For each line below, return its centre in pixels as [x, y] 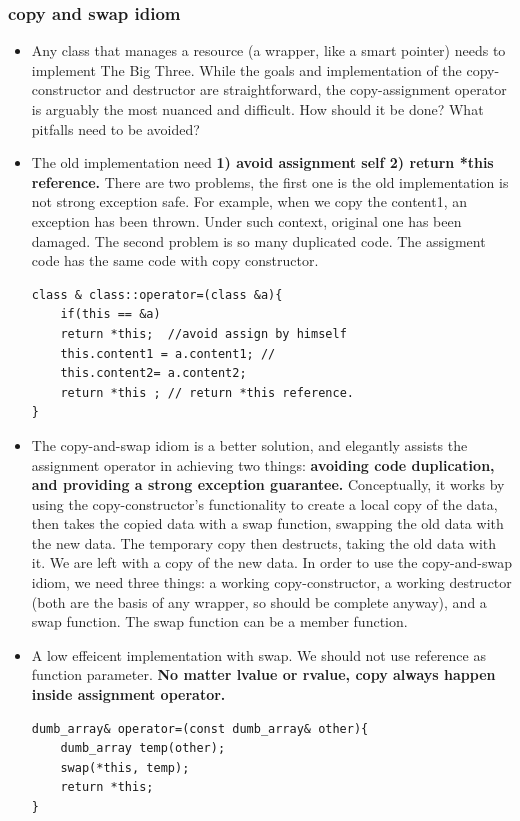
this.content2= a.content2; [153, 373]
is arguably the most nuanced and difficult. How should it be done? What [257, 109]
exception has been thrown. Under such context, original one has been [246, 220]
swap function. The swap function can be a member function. [219, 621]
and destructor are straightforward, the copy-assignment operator [306, 89]
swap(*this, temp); [125, 767]
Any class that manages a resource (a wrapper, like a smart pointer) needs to [268, 50]
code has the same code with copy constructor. [175, 260]
